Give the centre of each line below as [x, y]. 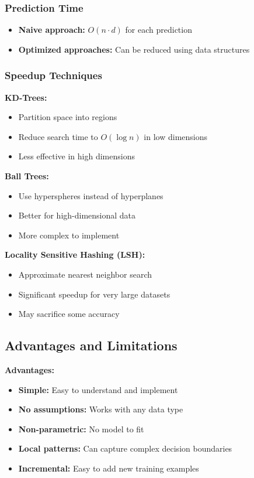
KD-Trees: [26, 97]
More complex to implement [69, 235]
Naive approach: [52, 30]
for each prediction [159, 30]
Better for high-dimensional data [77, 215]
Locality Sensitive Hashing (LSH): [75, 255]
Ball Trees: [27, 176]
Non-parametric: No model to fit [81, 429]
